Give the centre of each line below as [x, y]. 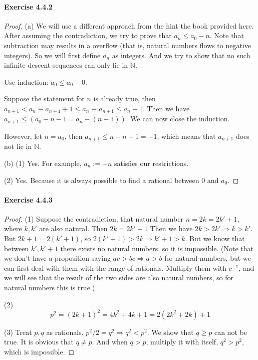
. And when [110, 342]
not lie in [18, 146]
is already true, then [124, 99]
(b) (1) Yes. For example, [43, 163]
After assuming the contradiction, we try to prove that [88, 35]
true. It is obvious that [39, 342]
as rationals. [65, 332]
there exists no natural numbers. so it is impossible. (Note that [157, 248]
